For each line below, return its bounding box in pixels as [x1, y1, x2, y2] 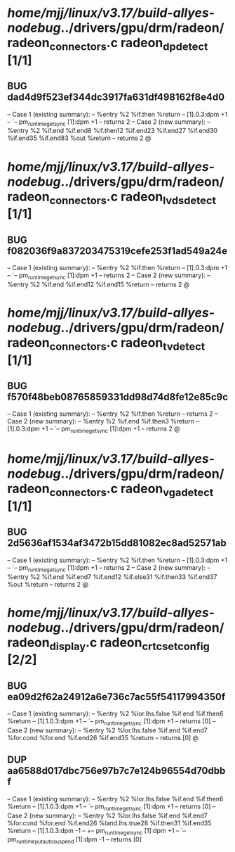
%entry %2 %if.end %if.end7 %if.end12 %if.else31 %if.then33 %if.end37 [7, 572, 217, 581]
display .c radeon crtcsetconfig [49, 635, 210, 653]
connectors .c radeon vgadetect [49, 481, 214, 499]
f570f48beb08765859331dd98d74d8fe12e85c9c [7, 390, 229, 402]
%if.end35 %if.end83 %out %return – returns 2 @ [7, 134, 152, 142]
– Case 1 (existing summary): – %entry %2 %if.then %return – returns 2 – [7, 409, 218, 418]
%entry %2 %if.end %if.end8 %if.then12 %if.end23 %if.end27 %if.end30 [7, 127, 218, 135]
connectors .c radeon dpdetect [49, 35, 208, 53]
